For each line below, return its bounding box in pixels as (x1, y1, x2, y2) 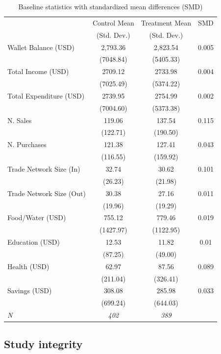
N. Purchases (7, 139, 47, 150)
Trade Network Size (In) (7, 163, 80, 174)
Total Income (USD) (7, 66, 69, 76)
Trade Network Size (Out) (7, 188, 86, 198)
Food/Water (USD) (7, 212, 66, 223)
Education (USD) (7, 237, 60, 247)
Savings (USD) (7, 285, 52, 296)
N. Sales (7, 115, 32, 125)
